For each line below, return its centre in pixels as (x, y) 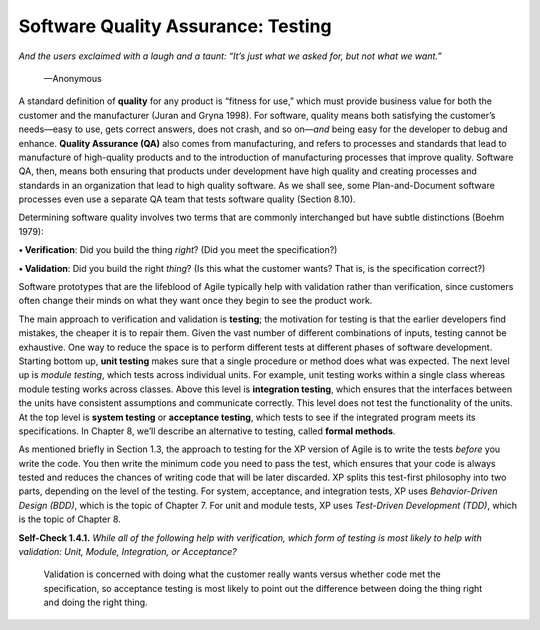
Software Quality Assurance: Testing (175, 26)
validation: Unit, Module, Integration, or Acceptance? (127, 552)
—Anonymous (72, 78)
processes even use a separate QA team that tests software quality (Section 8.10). (187, 199)
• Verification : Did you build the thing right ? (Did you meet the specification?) (178, 250)
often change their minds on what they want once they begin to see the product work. (195, 301)
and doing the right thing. (96, 602)
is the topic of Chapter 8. (70, 519)
